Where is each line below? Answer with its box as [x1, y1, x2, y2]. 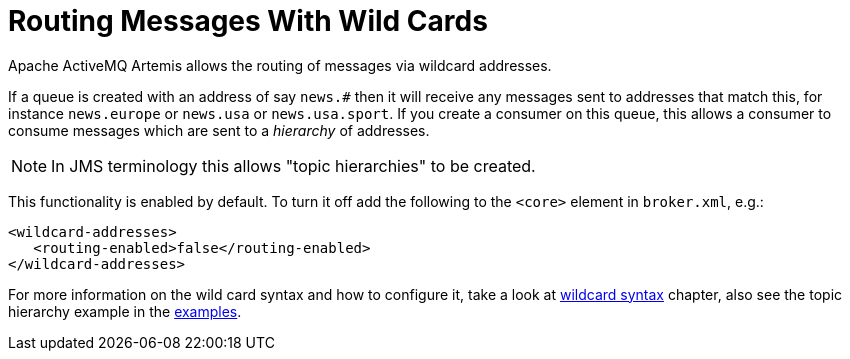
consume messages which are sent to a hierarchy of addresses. [8, 121, 430, 139]
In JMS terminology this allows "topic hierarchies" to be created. [51, 155, 536, 176]
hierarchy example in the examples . [8, 302, 242, 320]
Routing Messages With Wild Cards [8, 4, 488, 38]
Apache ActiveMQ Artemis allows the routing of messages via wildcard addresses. [8, 56, 552, 74]
